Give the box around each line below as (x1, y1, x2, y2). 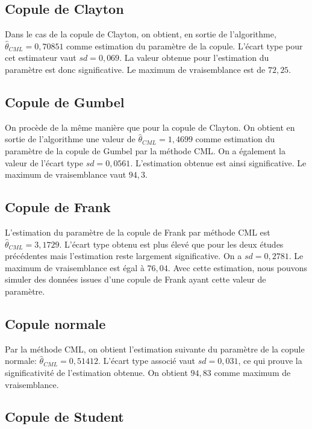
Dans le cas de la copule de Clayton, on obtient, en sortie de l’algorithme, (5, 28, 276, 40)
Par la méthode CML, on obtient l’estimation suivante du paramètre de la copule (5, 342, 305, 355)
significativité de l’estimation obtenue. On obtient (5, 366, 188, 378)
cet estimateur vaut (5, 51, 76, 64)
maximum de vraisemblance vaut (5, 168, 126, 181)
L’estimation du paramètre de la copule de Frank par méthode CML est (5, 225, 270, 238)
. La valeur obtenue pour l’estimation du (119, 51, 269, 64)
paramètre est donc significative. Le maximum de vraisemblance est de (5, 63, 266, 75)
